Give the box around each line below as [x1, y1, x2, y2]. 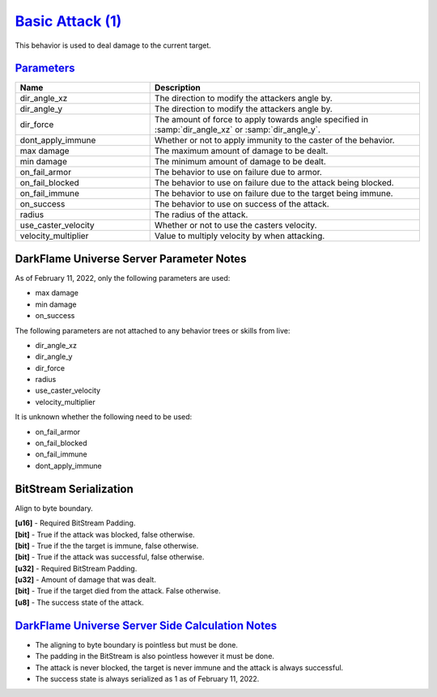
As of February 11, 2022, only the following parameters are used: [15, 273, 231, 283]
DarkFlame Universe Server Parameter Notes [15, 252, 247, 266]
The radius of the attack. [154, 209, 248, 220]
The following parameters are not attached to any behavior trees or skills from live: [15, 325, 291, 335]
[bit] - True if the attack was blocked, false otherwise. [15, 529, 195, 539]
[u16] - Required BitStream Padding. [15, 518, 136, 528]
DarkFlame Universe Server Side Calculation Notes [15, 618, 278, 632]
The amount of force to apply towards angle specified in [154, 114, 368, 125]
